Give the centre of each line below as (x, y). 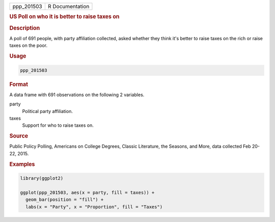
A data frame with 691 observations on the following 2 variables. (77, 95)
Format (19, 84)
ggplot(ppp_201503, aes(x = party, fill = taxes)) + (87, 192)
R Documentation (68, 6)
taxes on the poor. (29, 45)
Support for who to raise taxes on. (58, 125)
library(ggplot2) (42, 178)
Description (25, 28)
